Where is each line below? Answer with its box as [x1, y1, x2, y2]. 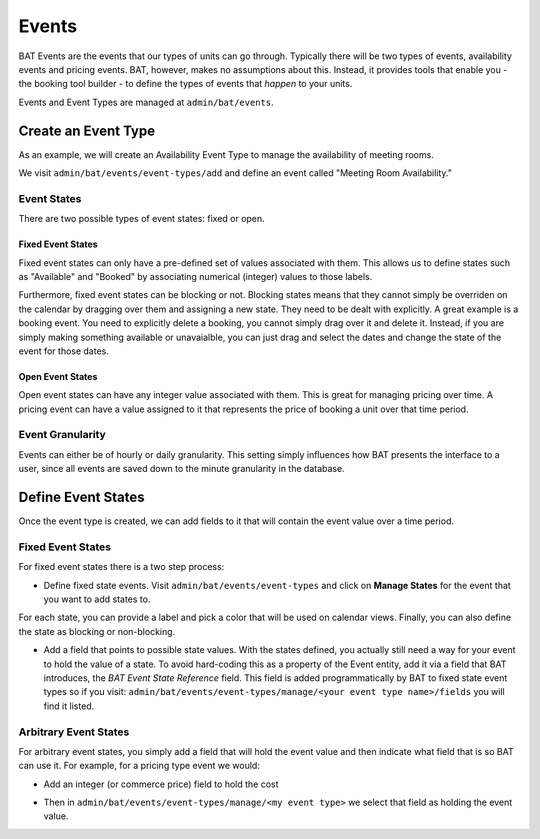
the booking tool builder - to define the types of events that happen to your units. [18, 78, 353, 90]
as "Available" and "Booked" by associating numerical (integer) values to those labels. [18, 270, 373, 282]
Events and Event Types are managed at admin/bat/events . [18, 96, 274, 108]
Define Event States [18, 489, 145, 506]
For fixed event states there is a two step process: [18, 561, 225, 573]
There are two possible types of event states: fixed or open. [18, 213, 265, 225]
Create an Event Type [18, 122, 155, 139]
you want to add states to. [43, 593, 151, 605]
